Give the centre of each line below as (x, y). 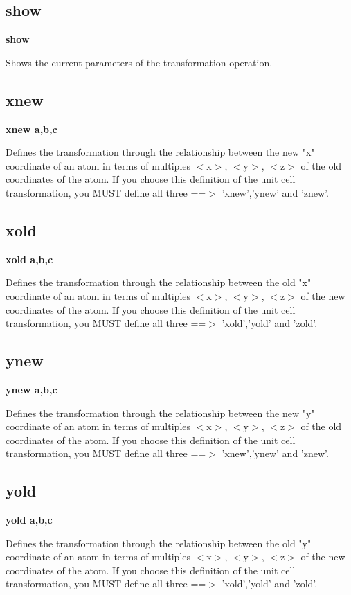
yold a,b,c (29, 520)
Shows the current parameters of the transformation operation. (139, 62)
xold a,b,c (29, 259)
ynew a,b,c (31, 389)
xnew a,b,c (31, 128)
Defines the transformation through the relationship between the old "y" (159, 543)
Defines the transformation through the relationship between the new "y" (160, 412)
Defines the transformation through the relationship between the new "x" (160, 152)
